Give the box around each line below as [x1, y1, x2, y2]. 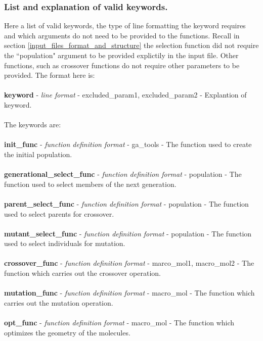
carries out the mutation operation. [4, 297, 113, 308]
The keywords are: [4, 119, 61, 130]
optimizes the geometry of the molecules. [4, 327, 130, 337]
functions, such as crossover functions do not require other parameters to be [4, 60, 240, 70]
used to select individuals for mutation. [4, 238, 125, 249]
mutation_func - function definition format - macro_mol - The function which [4, 287, 255, 298]
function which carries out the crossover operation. [4, 268, 161, 278]
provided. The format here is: [4, 70, 95, 80]
